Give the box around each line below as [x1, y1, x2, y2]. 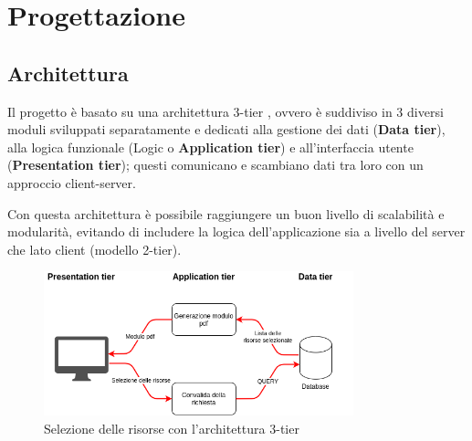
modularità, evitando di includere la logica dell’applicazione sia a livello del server [7, 222, 466, 241]
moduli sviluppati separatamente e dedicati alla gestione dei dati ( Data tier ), [7, 120, 446, 139]
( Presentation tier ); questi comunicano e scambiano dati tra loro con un [7, 155, 424, 174]
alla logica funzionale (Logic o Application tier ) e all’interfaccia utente [7, 137, 414, 156]
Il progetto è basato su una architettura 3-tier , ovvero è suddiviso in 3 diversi [7, 101, 444, 121]
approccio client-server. [7, 173, 136, 192]
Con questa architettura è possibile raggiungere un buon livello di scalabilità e [7, 204, 445, 223]
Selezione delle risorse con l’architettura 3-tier [44, 418, 299, 437]
